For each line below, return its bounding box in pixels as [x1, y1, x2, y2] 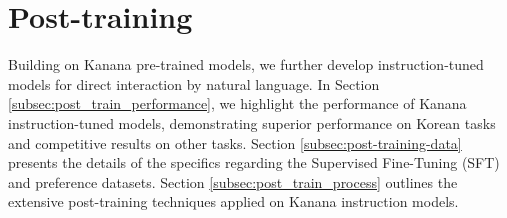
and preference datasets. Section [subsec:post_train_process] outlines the [8, 171, 458, 192]
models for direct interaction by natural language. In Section [8, 73, 380, 94]
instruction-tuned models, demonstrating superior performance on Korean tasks [8, 112, 496, 133]
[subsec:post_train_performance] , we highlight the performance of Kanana [8, 93, 467, 114]
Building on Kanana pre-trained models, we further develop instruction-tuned [8, 54, 484, 75]
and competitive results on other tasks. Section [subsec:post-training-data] [8, 132, 462, 153]
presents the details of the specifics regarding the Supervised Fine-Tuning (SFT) [8, 152, 500, 173]
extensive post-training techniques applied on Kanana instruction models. [8, 191, 459, 212]
